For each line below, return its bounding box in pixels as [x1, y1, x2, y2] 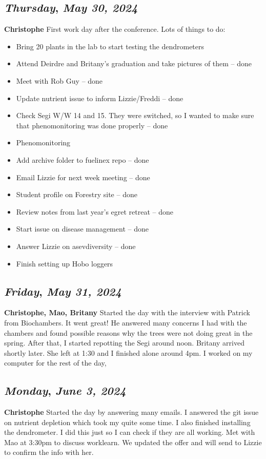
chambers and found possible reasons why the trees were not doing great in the [4, 327, 253, 338]
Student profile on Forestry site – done [16, 189, 137, 200]
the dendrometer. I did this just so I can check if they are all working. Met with [4, 427, 255, 437]
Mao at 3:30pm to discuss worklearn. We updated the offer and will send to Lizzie [4, 436, 262, 447]
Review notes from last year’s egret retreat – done [16, 206, 174, 217]
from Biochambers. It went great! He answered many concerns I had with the [4, 317, 247, 328]
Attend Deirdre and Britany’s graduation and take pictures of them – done [16, 58, 252, 69]
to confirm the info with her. [4, 447, 94, 457]
